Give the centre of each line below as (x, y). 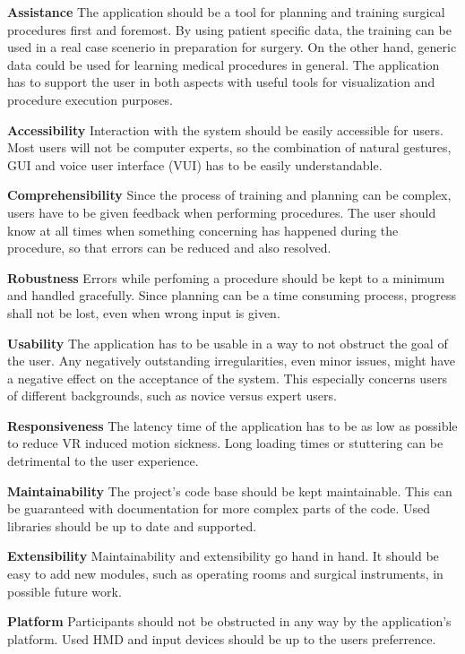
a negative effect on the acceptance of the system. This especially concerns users (227, 378)
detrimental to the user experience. (103, 461)
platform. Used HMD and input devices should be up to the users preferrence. (222, 638)
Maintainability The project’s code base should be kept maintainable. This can (230, 490)
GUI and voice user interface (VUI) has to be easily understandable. (195, 164)
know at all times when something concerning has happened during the (203, 230)
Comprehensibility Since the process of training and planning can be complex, (229, 195)
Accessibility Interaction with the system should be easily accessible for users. (225, 129)
